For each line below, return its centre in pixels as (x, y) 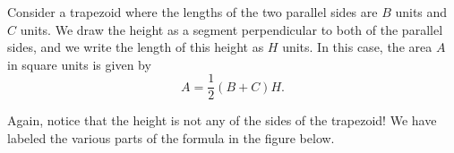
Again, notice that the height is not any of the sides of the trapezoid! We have (222, 120)
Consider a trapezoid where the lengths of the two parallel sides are (193, 12)
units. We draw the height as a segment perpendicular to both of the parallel (231, 29)
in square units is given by (79, 64)
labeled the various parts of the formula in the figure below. (171, 138)
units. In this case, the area (357, 47)
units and (421, 12)
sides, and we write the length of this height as (136, 47)
